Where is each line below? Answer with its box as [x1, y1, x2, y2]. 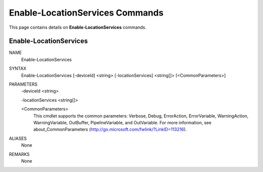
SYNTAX [9, 66, 27, 72]
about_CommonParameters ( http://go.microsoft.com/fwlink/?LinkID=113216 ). [33, 127, 187, 133]
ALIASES [9, 135, 27, 141]
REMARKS [9, 151, 30, 157]
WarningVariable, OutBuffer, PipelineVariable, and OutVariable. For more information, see [33, 119, 212, 125]
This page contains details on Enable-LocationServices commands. [9, 24, 147, 30]
